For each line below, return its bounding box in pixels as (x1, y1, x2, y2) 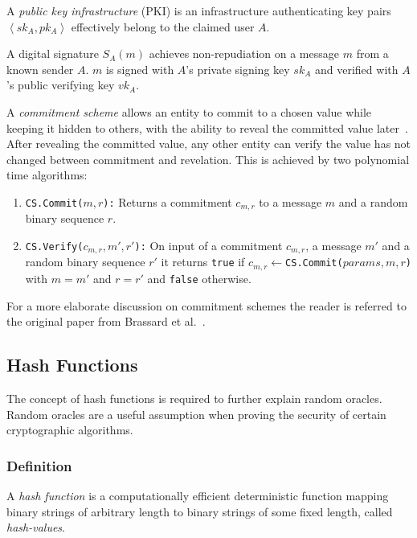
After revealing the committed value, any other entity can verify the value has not (6, 135, 411, 152)
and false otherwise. (147, 269, 251, 286)
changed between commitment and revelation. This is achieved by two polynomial (6, 150, 410, 167)
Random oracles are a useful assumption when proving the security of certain (6, 405, 386, 422)
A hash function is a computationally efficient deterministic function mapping (6, 487, 389, 503)
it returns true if (161, 253, 245, 270)
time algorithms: (6, 166, 88, 183)
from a (356, 45, 389, 62)
